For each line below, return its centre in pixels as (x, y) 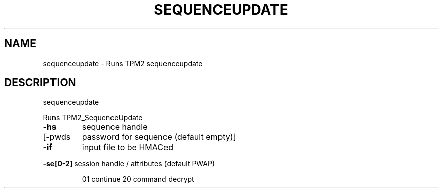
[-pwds (57, 137)
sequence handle (115, 127)
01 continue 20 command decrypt (138, 179)
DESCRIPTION (40, 83)
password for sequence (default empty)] (159, 137)
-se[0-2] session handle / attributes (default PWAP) (129, 164)
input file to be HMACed (128, 147)
